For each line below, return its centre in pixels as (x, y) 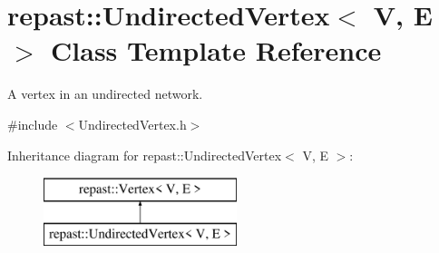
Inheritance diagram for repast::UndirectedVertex (145, 155)
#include (33, 124)
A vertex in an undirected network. (105, 94)
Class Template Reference (216, 50)
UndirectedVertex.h (132, 124)
